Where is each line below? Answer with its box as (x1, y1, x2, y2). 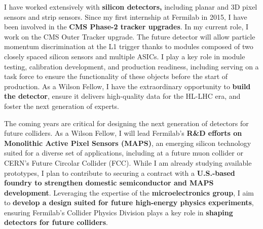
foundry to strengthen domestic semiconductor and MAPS (4, 177, 214, 188)
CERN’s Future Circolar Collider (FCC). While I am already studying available (4, 157, 252, 168)
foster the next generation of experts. (4, 100, 119, 111)
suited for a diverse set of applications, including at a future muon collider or (4, 147, 243, 158)
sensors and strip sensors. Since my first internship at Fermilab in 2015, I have (4, 11, 247, 22)
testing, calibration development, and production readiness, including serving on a (4, 61, 259, 71)
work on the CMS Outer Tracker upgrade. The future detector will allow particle (4, 31, 255, 42)
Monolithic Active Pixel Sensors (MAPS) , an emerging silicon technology (4, 137, 251, 148)
